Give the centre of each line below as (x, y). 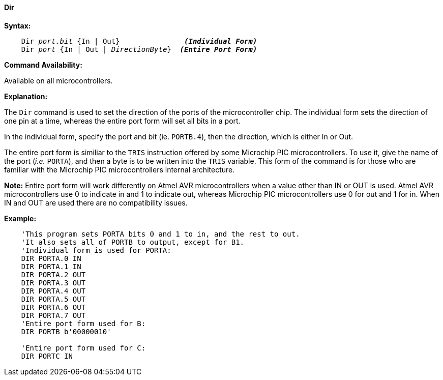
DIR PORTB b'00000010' (66, 331)
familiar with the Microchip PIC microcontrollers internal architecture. (120, 169)
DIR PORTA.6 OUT (53, 307)
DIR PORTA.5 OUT (53, 299)
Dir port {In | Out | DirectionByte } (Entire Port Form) (139, 49)
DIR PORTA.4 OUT (53, 291)
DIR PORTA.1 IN (51, 266)
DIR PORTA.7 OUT (53, 315)
